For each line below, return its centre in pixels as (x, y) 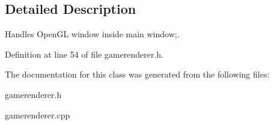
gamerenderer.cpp (38, 114)
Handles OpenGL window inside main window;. (92, 34)
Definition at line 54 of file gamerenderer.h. (84, 54)
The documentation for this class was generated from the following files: (137, 74)
